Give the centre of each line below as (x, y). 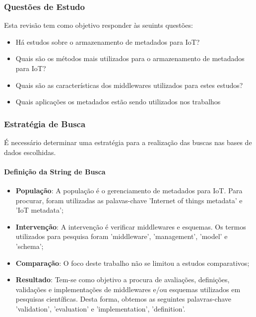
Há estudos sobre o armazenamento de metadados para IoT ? (108, 41)
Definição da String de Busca (55, 171)
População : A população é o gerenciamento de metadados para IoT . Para (129, 190)
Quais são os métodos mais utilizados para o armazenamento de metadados (130, 58)
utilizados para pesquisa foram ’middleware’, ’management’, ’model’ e (122, 236)
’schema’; (30, 246)
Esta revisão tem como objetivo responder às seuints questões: (98, 25)
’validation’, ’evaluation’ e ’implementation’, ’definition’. (100, 308)
